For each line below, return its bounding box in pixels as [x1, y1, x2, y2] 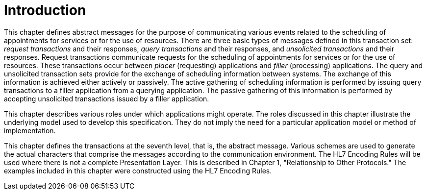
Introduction [4, 2, 86, 19]
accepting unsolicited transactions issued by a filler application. [4, 94, 209, 103]
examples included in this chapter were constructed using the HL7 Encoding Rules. [4, 166, 272, 175]
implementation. [4, 126, 56, 135]
